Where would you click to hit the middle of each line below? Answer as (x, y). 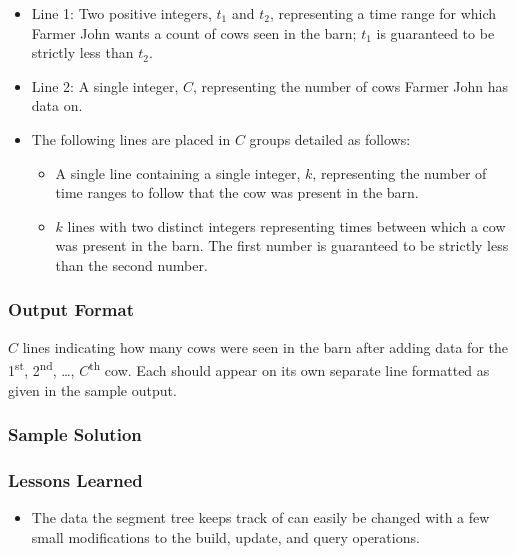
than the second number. (131, 264)
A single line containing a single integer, (178, 172)
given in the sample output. (92, 389)
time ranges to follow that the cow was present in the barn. (237, 192)
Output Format (71, 309)
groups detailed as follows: (330, 138)
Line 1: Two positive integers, (121, 13)
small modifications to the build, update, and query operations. (225, 536)
